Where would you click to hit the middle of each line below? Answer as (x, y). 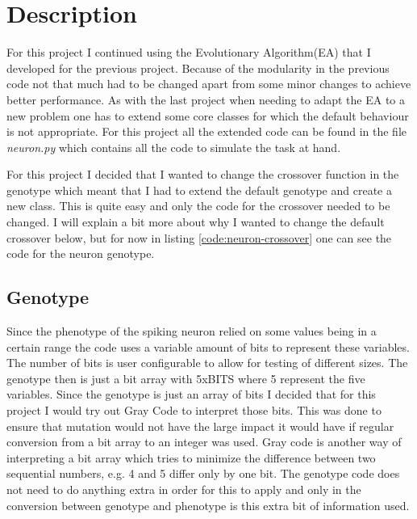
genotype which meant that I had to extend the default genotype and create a (199, 190)
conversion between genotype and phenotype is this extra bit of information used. (208, 505)
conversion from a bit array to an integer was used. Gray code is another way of (204, 442)
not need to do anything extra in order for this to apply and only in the (184, 489)
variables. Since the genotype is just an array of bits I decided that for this (191, 394)
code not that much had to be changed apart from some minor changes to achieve (209, 84)
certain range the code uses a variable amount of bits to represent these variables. (208, 346)
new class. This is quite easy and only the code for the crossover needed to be (198, 206)
